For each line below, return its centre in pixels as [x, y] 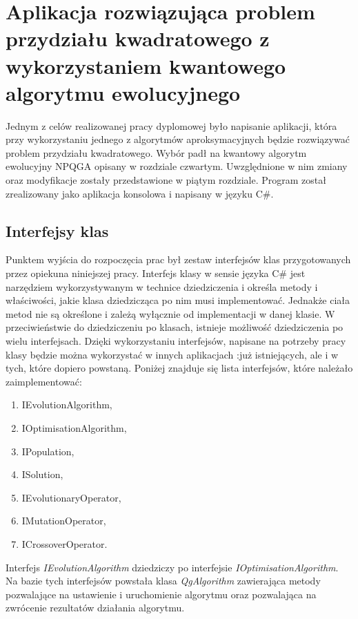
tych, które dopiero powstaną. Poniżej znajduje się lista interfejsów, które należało [179, 368]
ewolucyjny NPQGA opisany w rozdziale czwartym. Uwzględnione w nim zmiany [177, 166]
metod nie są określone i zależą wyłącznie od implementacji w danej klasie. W [170, 313]
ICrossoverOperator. [64, 543]
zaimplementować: [44, 381]
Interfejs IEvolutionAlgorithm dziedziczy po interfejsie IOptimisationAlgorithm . [172, 567]
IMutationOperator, [64, 521]
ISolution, [42, 474]
